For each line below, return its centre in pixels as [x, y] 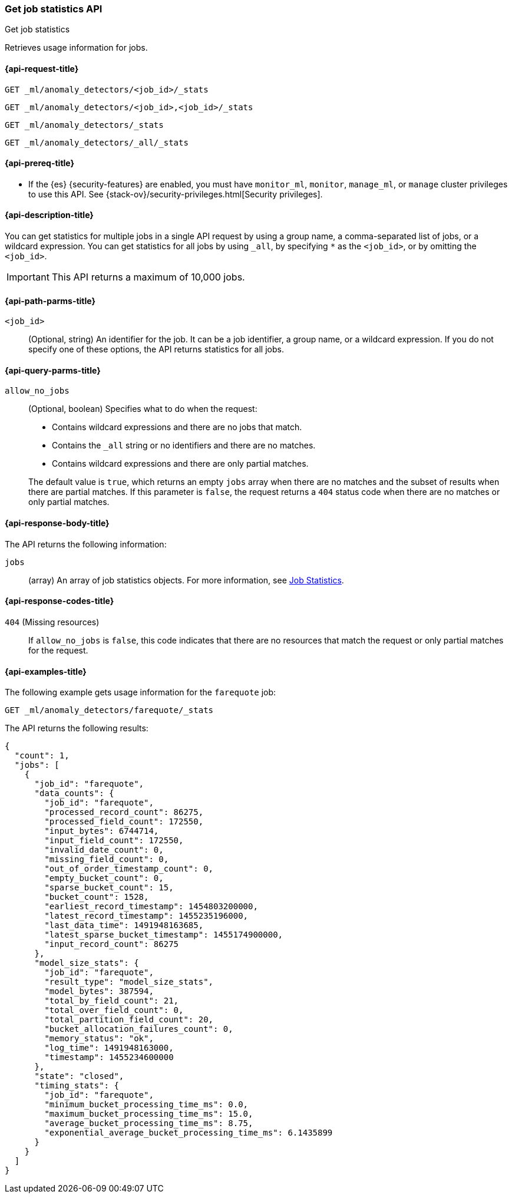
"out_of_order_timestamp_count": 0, [129, 869]
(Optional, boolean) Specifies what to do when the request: [143, 409]
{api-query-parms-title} [53, 370]
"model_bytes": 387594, [99, 991]
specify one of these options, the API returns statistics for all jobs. [156, 349]
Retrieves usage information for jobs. [76, 48]
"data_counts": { [74, 793]
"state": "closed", [79, 1076]
